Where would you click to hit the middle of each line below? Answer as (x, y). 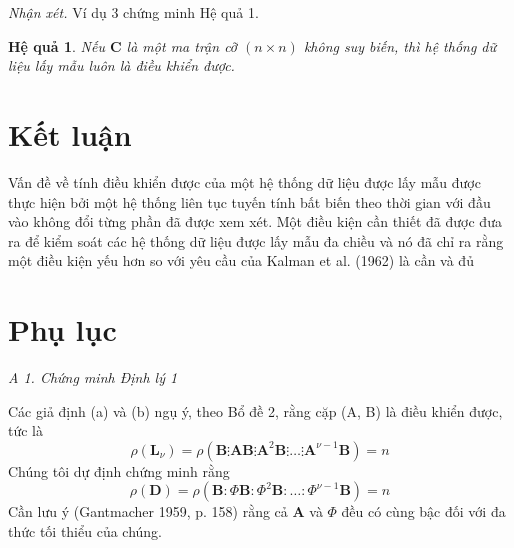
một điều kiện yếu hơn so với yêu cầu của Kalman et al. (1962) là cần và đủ (241, 260)
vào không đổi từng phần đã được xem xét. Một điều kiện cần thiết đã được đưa (255, 221)
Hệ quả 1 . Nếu (56, 45)
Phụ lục (62, 329)
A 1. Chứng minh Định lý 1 (93, 377)
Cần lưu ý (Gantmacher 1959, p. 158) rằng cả (148, 511)
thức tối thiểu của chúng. (85, 530)
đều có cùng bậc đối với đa (423, 511)
